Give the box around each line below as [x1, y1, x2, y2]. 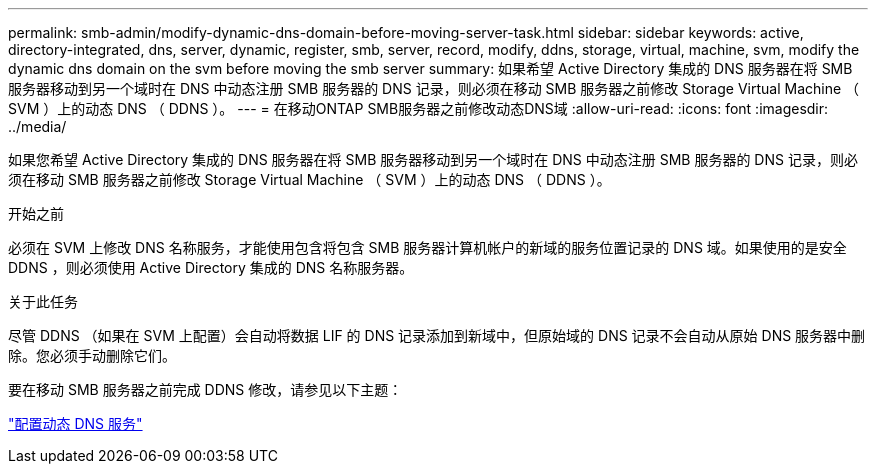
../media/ [8, 118, 67, 135]
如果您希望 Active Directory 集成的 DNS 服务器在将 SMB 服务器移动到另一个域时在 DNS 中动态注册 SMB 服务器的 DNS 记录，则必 [8, 151, 858, 168]
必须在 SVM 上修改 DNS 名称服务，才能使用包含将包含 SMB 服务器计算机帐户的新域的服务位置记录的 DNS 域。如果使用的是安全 [8, 239, 847, 256]
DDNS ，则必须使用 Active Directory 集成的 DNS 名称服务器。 [8, 259, 414, 276]
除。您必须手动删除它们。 [8, 347, 176, 364]
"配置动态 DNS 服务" [8, 415, 143, 432]
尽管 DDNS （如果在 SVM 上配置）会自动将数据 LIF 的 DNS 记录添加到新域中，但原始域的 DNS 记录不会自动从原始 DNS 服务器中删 [8, 327, 866, 344]
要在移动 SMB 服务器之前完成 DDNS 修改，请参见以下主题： [8, 381, 403, 398]
